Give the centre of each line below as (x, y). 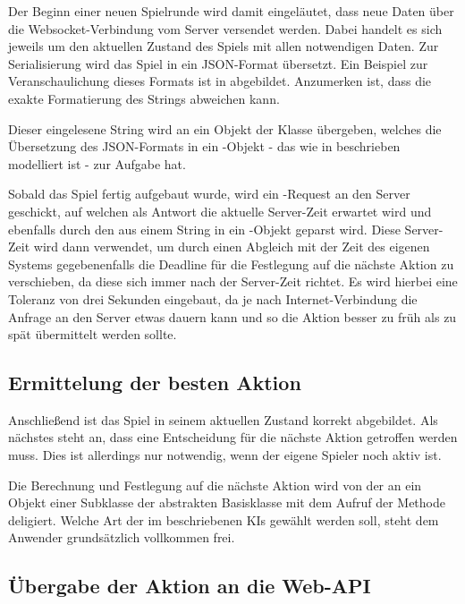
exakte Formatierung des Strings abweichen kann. (144, 98)
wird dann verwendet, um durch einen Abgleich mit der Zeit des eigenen (232, 247)
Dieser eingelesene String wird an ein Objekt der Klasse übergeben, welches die (225, 128)
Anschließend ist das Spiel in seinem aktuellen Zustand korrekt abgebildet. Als (223, 419)
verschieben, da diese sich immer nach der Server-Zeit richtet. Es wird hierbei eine (233, 281)
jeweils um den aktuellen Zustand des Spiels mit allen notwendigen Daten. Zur (224, 46)
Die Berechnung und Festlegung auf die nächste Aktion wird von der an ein (215, 485)
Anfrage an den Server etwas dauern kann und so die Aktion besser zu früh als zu (232, 316)
